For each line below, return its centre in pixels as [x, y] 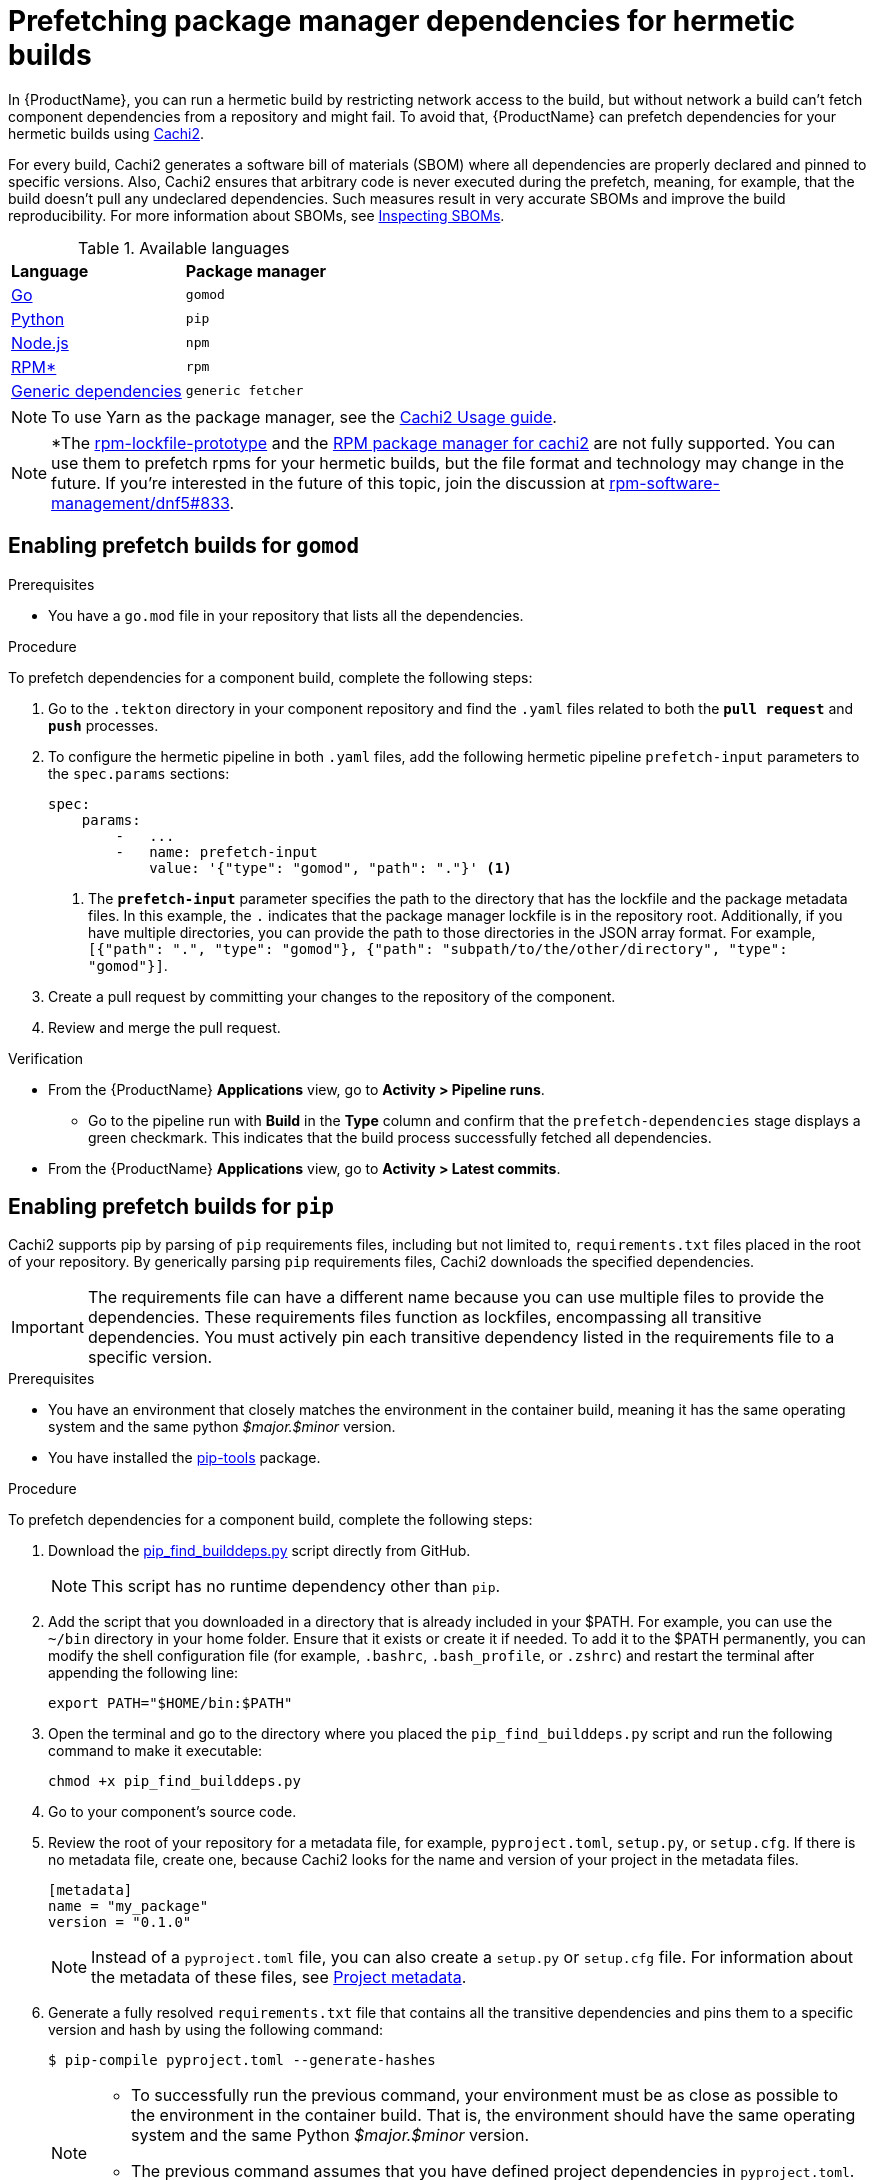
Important [47, 1327]
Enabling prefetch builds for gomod [184, 546]
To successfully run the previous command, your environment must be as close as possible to [485, 2095]
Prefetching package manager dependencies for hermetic [401, 21]
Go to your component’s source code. [172, 1812]
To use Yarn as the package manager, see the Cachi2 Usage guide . [304, 416]
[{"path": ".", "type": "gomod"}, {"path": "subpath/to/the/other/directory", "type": [438, 948]
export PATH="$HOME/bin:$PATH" [170, 1703]
